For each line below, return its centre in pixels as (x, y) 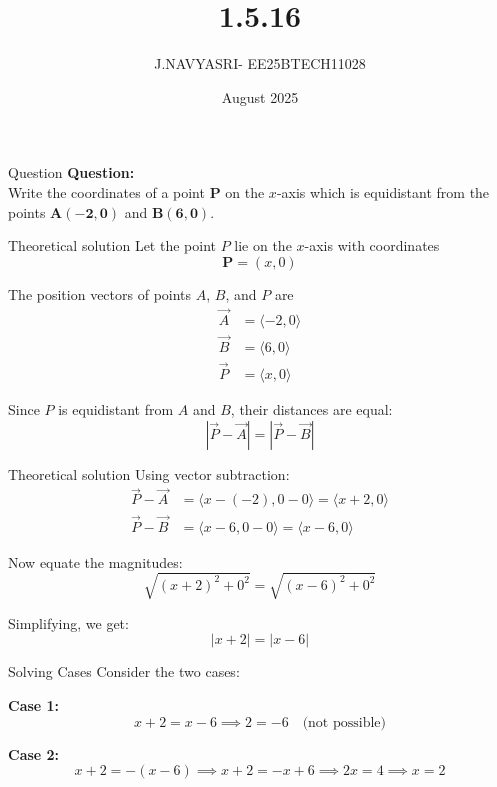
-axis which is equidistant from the (383, 191)
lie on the (263, 245)
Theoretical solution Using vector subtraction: (149, 473)
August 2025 (260, 96)
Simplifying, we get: (68, 622)
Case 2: (34, 753)
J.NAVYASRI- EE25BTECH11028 (260, 63)
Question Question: (71, 172)
